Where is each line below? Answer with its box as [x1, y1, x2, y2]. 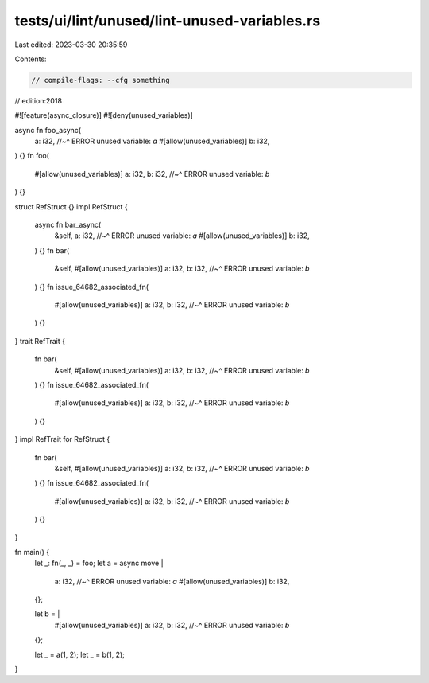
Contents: [14, 54, 47, 64]
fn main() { [14, 547, 50, 556]
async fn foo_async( [14, 125, 82, 135]
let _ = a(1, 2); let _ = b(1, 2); [34, 650, 125, 659]
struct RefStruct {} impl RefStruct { [14, 201, 128, 211]
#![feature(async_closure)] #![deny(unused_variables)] [14, 111, 194, 120]
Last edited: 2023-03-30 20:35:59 [14, 40, 128, 49]
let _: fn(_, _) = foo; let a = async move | [34, 558, 164, 568]
